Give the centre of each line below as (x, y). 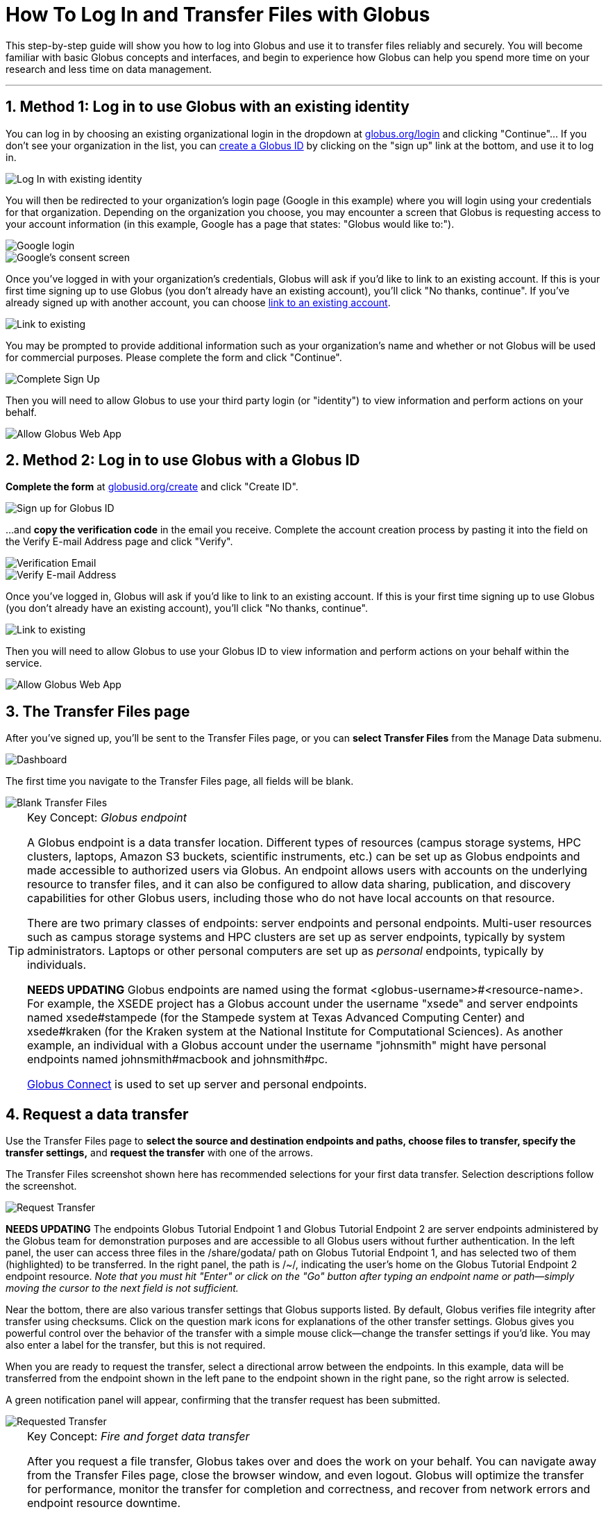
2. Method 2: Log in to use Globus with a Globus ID (183, 460)
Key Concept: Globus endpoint (107, 818)
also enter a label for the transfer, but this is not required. (136, 1345)
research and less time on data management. (109, 69)
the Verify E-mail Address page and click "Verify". (119, 542)
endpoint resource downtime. (104, 1503)
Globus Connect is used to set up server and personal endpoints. (197, 1084)
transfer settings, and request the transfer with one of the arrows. (159, 1153)
